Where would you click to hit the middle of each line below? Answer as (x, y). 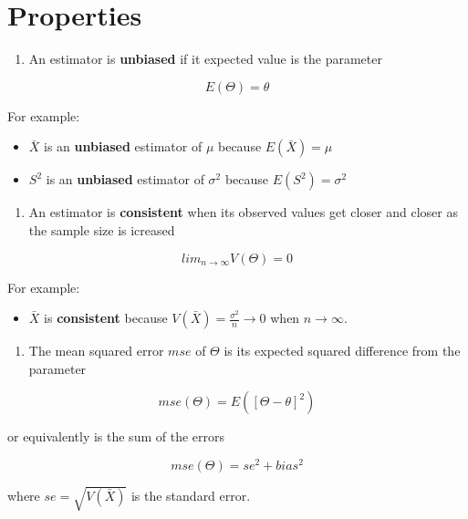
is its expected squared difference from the (342, 351)
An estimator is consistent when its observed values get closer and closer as (243, 212)
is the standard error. (191, 495)
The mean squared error (96, 351)
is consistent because (106, 318)
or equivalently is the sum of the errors (116, 436)
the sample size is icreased (102, 229)
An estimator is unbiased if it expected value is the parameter (205, 59)
